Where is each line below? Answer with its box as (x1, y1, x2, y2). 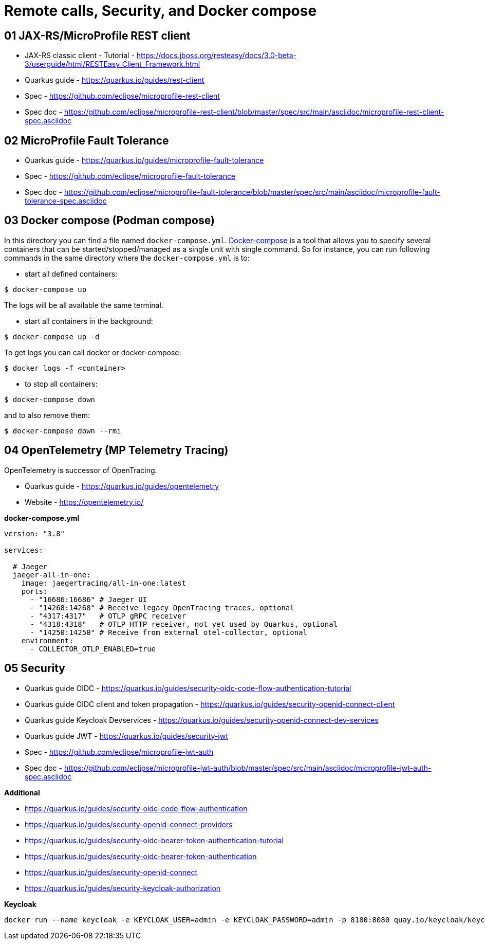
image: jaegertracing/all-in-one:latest (21, 578, 186, 587)
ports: (21, 587, 48, 595)
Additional (4, 788, 40, 797)
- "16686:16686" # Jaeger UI (30, 595, 147, 604)
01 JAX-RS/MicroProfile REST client (4, 29, 191, 42)
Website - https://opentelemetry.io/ (25, 497, 144, 506)
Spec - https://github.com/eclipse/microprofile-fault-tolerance (25, 172, 236, 181)
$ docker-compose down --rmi (4, 426, 121, 435)
